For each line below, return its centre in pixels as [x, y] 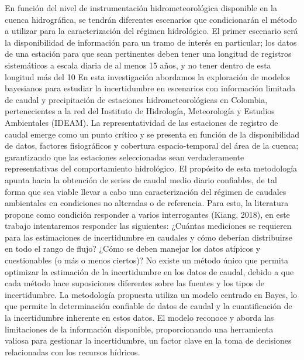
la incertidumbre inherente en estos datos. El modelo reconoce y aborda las [139, 318]
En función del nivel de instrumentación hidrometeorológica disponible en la [141, 8]
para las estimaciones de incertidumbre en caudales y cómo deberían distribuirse [148, 237]
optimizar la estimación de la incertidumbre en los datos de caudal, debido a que [149, 271]
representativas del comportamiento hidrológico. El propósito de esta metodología [151, 168]
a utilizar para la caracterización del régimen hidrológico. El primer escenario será [151, 31]
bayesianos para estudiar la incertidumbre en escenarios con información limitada [150, 88]
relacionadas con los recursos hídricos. [72, 352]
